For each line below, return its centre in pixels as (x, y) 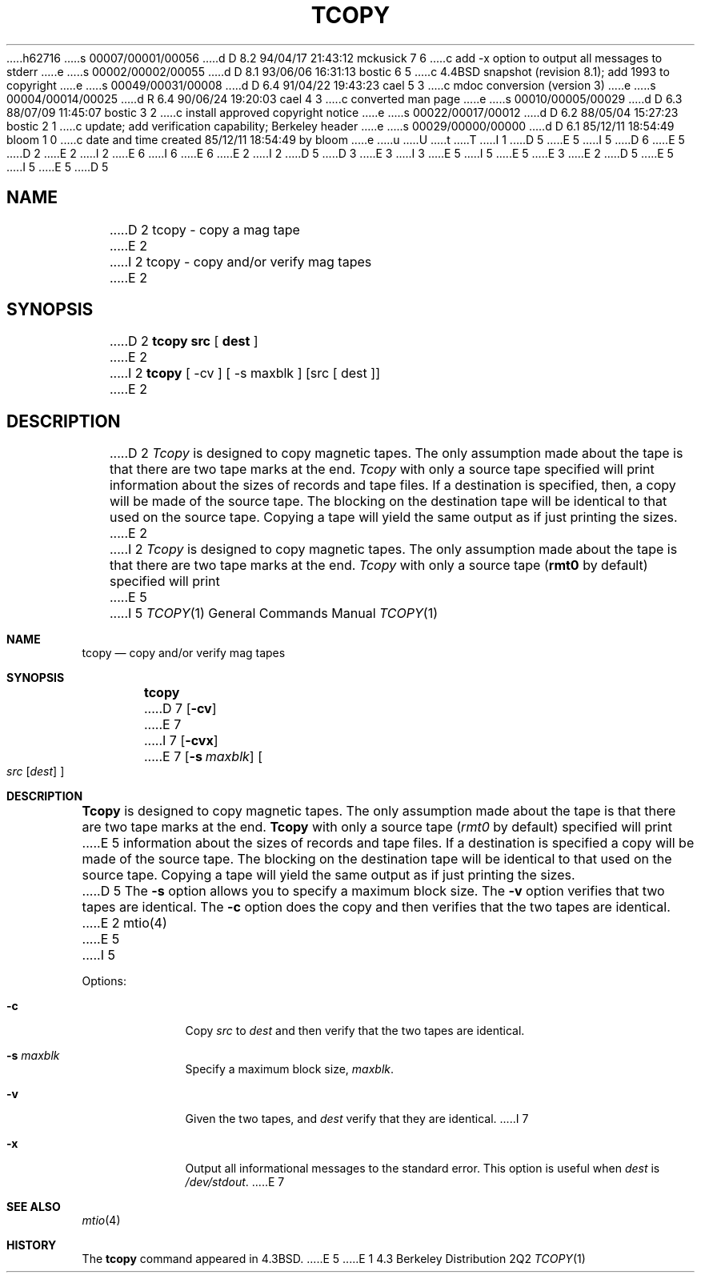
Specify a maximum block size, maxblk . (290, 1069)
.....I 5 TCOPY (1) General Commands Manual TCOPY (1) (274, 613)
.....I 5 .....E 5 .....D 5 (58, 166)
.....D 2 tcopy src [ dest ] (184, 341)
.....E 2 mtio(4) (124, 923)
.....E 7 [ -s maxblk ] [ (203, 757)
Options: (104, 981)
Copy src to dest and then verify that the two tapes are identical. (355, 1031)
